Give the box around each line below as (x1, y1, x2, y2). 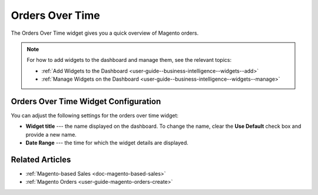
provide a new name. (25, 131, 77, 138)
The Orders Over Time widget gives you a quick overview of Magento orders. (11, 29, 199, 37)
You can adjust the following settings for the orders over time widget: (11, 112, 179, 119)
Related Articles (11, 155, 71, 164)
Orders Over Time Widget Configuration (11, 96, 161, 106)
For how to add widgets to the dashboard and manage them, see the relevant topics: (26, 57, 232, 64)
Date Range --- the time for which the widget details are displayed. (25, 139, 188, 147)
